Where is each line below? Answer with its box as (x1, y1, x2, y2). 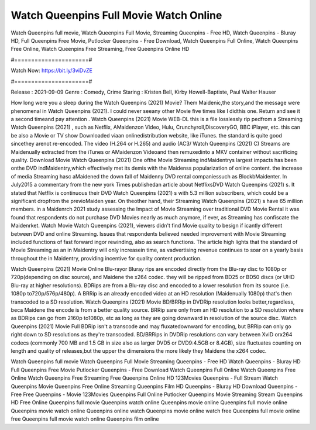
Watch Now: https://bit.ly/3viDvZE (11, 67, 93, 74)
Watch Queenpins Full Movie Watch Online (11, 9, 222, 22)
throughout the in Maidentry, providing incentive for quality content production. (11, 254, 202, 262)
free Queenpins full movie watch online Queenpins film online (11, 415, 159, 422)
